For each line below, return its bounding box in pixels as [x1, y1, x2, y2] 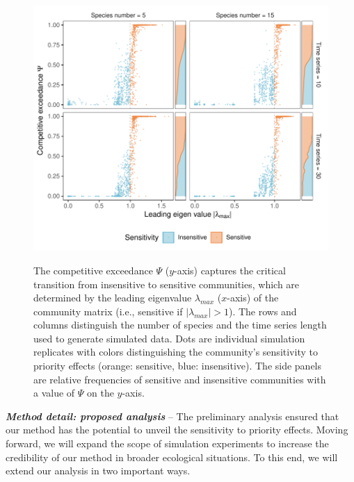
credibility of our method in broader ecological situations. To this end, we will [6, 449, 338, 464]
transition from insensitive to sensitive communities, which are [33, 276, 300, 291]
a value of [33, 385, 75, 400]
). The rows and [228, 304, 297, 318]
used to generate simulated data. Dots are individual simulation [33, 331, 305, 345]
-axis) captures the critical [174, 263, 286, 277]
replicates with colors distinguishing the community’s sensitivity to [33, 344, 318, 359]
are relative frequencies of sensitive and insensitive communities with [33, 372, 326, 386]
